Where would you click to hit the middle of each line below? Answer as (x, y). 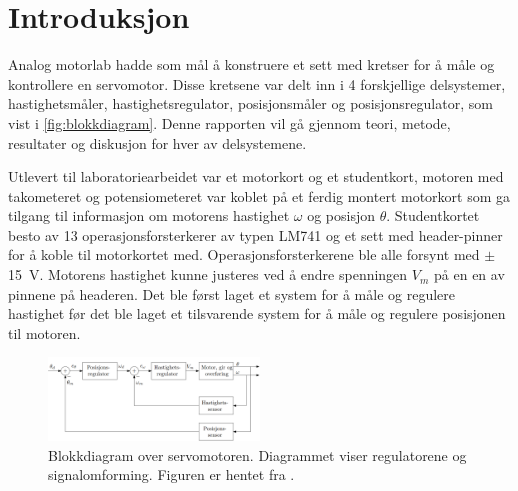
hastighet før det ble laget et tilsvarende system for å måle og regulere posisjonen (257, 313)
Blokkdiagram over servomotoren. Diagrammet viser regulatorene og (257, 454)
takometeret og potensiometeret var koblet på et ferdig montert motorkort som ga (259, 195)
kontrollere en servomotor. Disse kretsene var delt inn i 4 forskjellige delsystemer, (257, 83)
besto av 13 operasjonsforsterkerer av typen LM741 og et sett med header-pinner (255, 234)
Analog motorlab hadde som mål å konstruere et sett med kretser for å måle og (251, 64)
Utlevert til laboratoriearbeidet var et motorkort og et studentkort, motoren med (256, 176)
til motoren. (44, 332)
